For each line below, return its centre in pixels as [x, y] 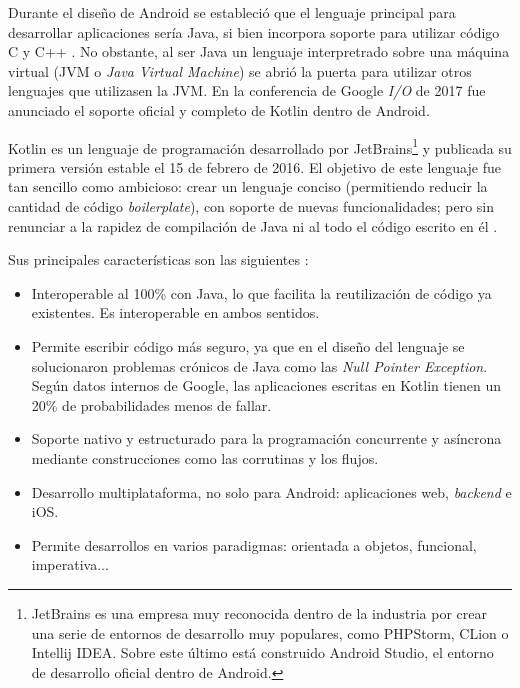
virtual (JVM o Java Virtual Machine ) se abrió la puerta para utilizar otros [240, 70]
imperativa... [70, 564]
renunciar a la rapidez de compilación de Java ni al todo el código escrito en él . [253, 225]
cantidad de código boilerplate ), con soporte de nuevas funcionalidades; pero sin [251, 206]
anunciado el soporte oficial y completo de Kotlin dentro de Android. [219, 109]
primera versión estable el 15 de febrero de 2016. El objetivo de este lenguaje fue [254, 166]
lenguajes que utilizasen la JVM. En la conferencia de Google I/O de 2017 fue [247, 90]
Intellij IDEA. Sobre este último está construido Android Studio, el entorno [262, 652]
